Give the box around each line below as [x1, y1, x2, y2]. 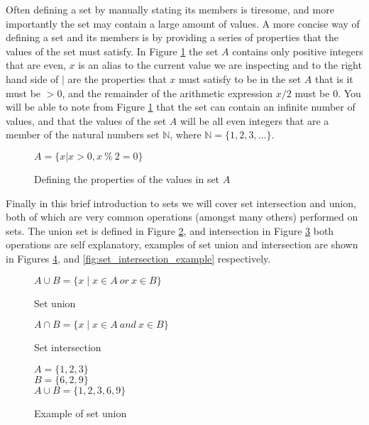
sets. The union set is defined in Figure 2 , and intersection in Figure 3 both [6, 223, 334, 238]
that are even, [6, 57, 66, 72]
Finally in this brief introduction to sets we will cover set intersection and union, [6, 195, 356, 210]
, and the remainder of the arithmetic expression [62, 85, 273, 100]
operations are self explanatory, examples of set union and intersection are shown [6, 237, 358, 252]
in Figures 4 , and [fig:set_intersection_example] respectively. [6, 250, 271, 265]
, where [170, 127, 202, 142]
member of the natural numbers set [6, 127, 160, 142]
